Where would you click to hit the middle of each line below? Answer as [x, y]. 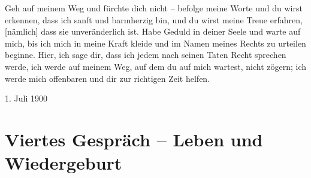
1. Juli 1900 [26, 98]
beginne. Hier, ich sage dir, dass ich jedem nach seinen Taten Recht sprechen [146, 55]
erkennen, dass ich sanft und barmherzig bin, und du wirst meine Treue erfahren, [154, 19]
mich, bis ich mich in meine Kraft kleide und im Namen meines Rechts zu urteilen [155, 43]
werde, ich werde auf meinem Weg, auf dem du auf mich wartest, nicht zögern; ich [156, 66]
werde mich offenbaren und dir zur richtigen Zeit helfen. [108, 78]
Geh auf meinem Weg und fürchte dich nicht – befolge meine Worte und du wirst [154, 8]
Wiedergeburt [64, 163]
